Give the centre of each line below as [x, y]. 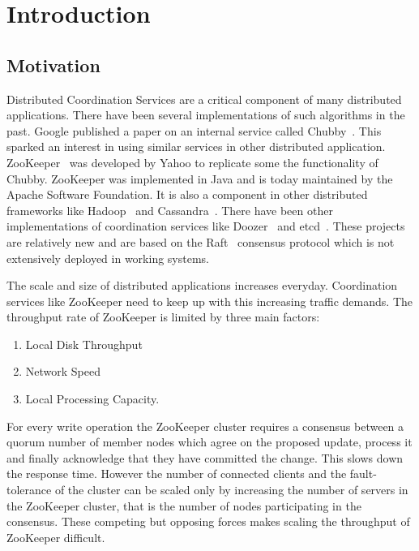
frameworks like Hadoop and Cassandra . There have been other [170, 210]
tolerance [29, 490]
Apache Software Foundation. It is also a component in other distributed [187, 194]
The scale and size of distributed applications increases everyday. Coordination [202, 285]
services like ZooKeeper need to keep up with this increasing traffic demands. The [209, 301]
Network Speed [63, 371]
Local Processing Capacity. [92, 399]
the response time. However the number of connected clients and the [177, 474]
